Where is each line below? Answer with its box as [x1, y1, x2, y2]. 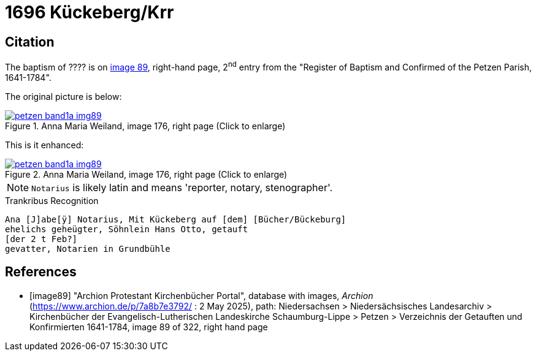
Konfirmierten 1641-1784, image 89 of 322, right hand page [29, 321, 268, 332]
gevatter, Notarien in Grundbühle [5, 243, 170, 254]
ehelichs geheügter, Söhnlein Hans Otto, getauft [5, 224, 248, 234]
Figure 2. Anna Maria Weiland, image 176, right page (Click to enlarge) [5, 169, 288, 180]
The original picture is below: [5, 91, 122, 102]
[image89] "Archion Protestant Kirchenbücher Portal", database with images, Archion [29, 290, 373, 301]
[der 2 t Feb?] [5, 233, 78, 244]
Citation [5, 34, 55, 50]
